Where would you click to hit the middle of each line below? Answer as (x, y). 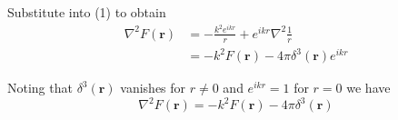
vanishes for (153, 88)
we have (368, 88)
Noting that (40, 88)
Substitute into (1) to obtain (87, 12)
